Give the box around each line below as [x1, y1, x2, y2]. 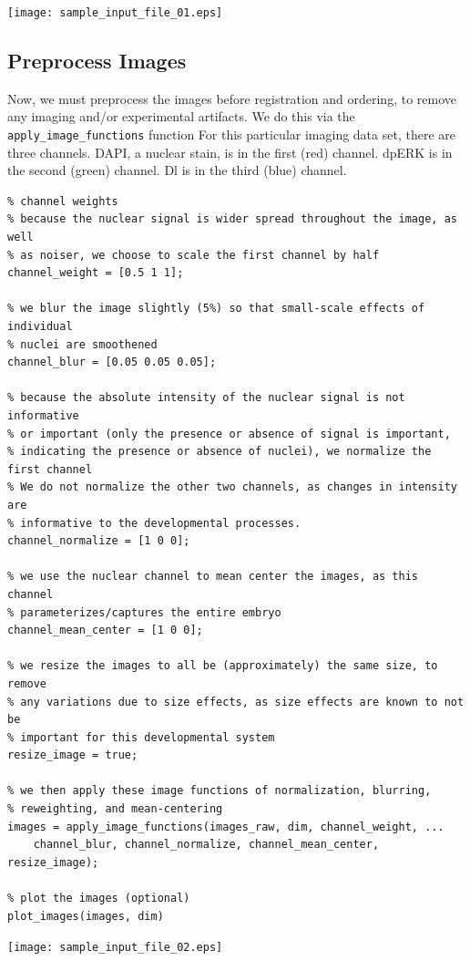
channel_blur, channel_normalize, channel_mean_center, [33, 838, 380, 852]
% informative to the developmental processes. [7, 516, 301, 530]
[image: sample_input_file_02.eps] [7, 941, 223, 955]
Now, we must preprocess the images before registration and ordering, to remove [7, 88, 456, 108]
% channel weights [7, 194, 118, 208]
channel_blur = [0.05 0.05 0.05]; [7, 356, 217, 369]
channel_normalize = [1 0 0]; [7, 534, 190, 548]
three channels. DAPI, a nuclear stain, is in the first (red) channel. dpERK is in [7, 142, 453, 161]
